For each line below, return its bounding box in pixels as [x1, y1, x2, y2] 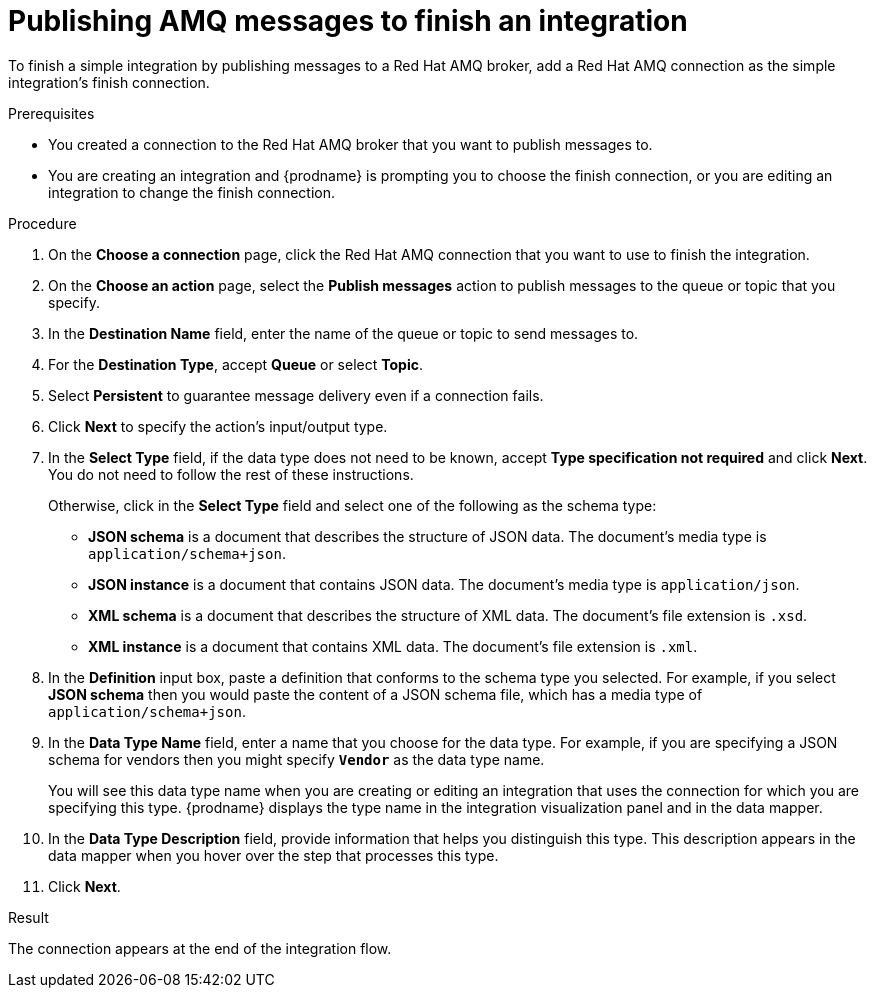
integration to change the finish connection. [48, 183, 335, 201]
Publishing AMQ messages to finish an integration [8, 4, 688, 38]
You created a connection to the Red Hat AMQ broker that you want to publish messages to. [48, 135, 653, 153]
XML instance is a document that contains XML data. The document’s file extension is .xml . [88, 637, 698, 655]
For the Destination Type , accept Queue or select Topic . [48, 355, 423, 373]
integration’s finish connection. [8, 73, 210, 91]
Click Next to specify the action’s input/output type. [48, 417, 388, 435]
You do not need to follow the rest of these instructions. [48, 465, 414, 483]
